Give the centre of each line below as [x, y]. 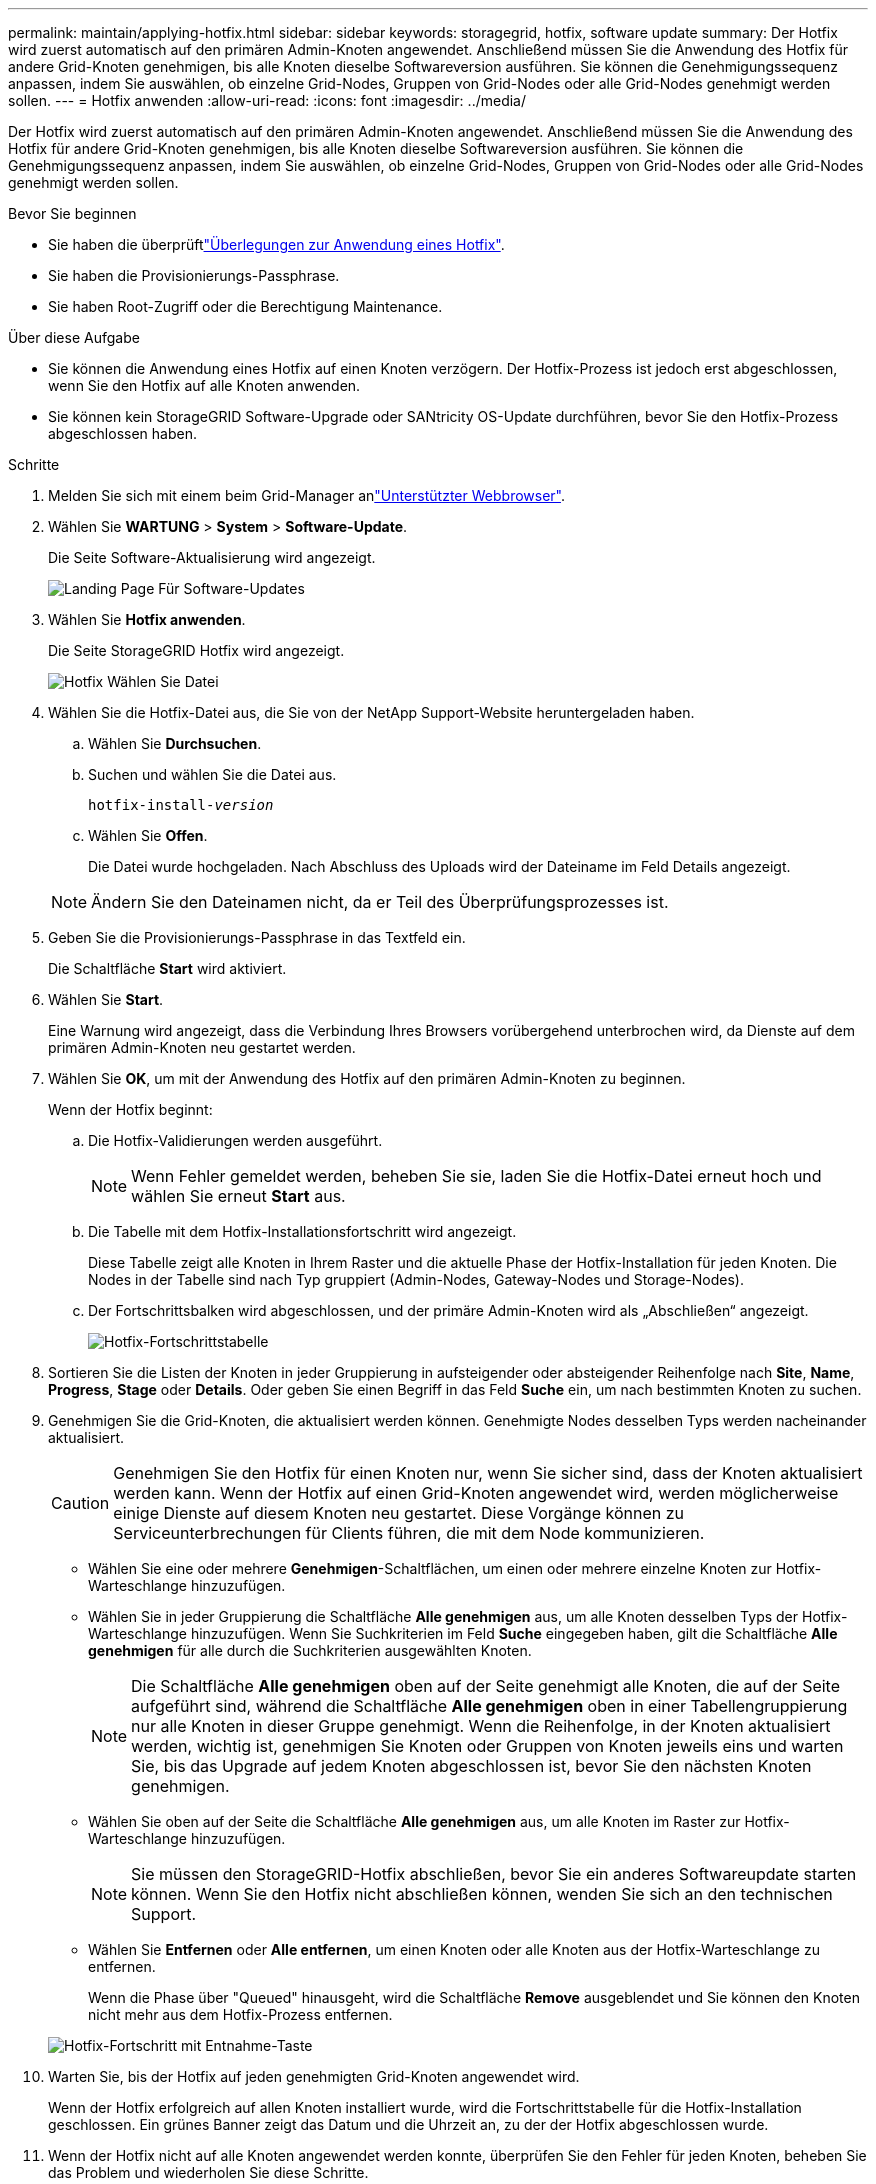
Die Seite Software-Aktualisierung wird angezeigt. [212, 557]
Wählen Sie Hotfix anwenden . [147, 619]
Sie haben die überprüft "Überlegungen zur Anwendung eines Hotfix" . [276, 244]
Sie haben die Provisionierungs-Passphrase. [194, 275]
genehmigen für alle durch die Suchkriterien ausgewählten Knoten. [310, 1650]
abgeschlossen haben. [122, 433]
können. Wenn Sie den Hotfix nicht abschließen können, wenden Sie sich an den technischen [482, 1894]
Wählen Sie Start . [106, 999]
